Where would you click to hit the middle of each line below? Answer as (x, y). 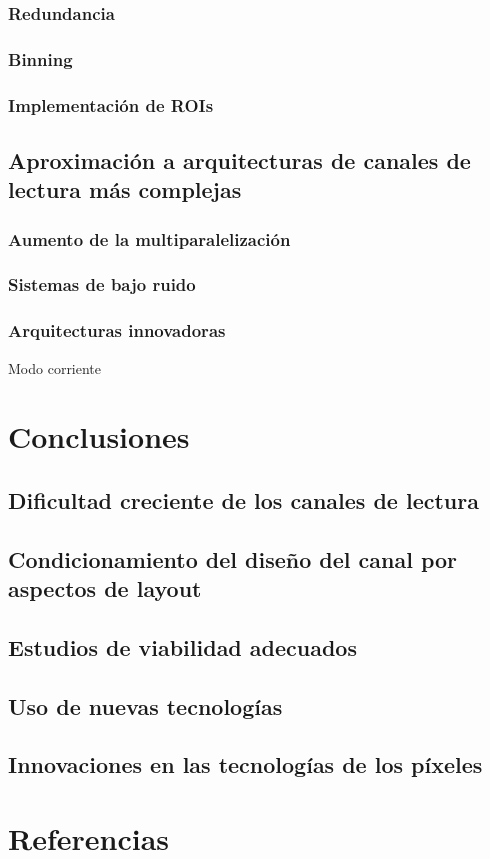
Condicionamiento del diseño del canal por (233, 558)
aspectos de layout (105, 588)
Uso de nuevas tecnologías (145, 705)
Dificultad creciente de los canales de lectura (243, 499)
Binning (40, 58)
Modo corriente (55, 367)
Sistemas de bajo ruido (102, 284)
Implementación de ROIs (111, 104)
